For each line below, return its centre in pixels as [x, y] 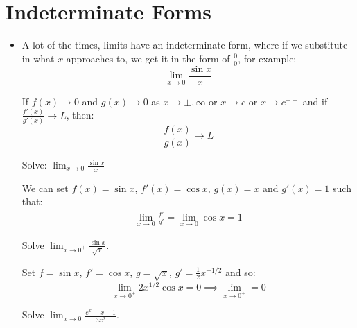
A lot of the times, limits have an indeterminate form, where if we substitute [185, 45]
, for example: [267, 58]
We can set [45, 188]
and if [315, 101]
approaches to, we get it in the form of [148, 58]
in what [38, 58]
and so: [241, 271]
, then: [80, 115]
